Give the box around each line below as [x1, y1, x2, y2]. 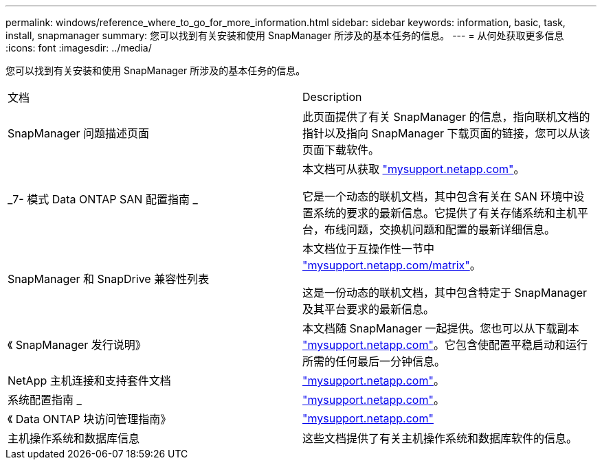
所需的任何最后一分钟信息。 [302, 354, 446, 368]
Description [302, 90, 362, 104]
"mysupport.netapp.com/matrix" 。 [302, 258, 481, 272]
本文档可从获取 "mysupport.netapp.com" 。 [302, 162, 525, 176]
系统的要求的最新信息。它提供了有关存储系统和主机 [313, 206, 578, 220]
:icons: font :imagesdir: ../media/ [5, 42, 152, 54]
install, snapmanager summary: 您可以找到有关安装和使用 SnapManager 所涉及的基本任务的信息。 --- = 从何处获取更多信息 [5, 30, 564, 41]
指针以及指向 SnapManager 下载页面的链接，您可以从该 [302, 126, 590, 140]
